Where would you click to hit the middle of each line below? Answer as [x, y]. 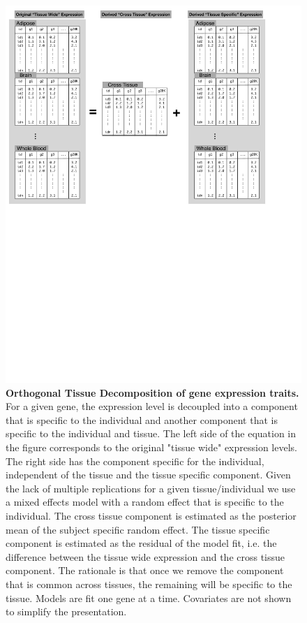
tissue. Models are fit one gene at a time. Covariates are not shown [149, 598]
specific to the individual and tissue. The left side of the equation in [151, 433]
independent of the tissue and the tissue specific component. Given [148, 475]
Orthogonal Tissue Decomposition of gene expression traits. [152, 392]
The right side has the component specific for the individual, [135, 461]
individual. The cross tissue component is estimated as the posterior [151, 515]
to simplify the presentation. [66, 611]
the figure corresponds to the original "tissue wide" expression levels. [151, 447]
